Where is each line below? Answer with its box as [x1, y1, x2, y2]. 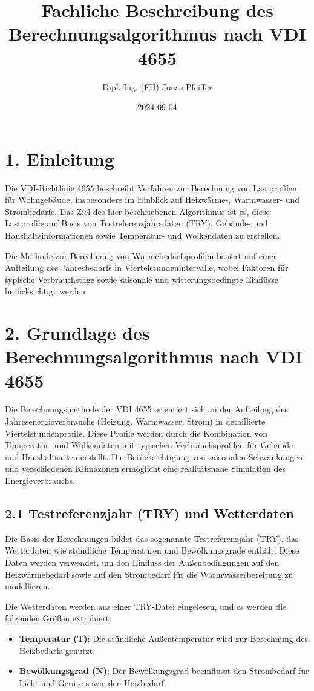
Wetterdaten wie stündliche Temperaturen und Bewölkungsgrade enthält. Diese [5, 544, 299, 557]
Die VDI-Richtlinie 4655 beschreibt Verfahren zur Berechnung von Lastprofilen [5, 181, 297, 194]
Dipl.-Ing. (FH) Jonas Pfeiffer [102, 80, 212, 93]
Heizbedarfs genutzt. [19, 644, 96, 656]
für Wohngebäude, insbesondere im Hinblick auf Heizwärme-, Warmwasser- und [5, 193, 300, 206]
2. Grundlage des [5, 320, 150, 345]
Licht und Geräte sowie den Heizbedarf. [19, 676, 166, 689]
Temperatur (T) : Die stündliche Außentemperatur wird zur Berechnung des [19, 632, 308, 644]
